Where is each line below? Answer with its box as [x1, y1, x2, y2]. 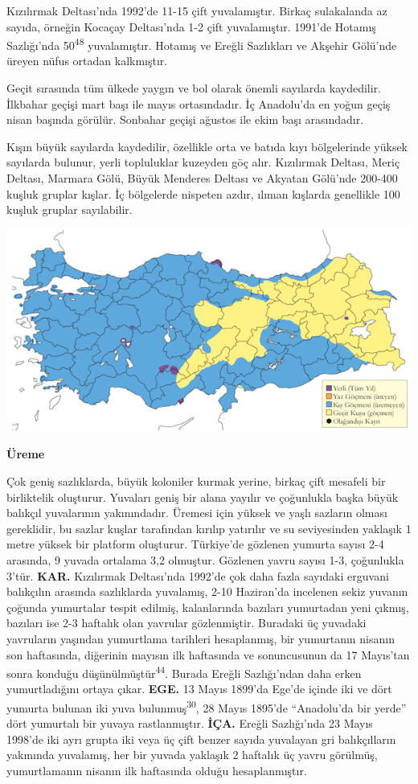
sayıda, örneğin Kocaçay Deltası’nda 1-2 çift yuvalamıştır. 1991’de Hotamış [6, 18, 376, 35]
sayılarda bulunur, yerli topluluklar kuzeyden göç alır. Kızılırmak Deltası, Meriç [6, 154, 400, 170]
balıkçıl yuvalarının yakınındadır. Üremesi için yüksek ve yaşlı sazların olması [6, 504, 387, 521]
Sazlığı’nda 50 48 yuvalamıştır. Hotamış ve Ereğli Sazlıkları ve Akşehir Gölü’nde [6, 35, 397, 53]
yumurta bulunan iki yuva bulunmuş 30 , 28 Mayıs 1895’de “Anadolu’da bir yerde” [6, 696, 407, 716]
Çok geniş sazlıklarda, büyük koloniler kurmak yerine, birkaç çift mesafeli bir [6, 472, 386, 489]
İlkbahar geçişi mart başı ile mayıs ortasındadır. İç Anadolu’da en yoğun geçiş [6, 95, 391, 112]
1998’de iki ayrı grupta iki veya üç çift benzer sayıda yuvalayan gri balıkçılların [6, 730, 396, 747]
